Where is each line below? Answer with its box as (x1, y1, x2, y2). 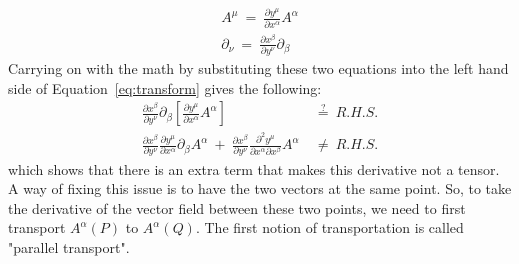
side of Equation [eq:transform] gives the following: (8, 77, 322, 98)
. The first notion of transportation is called (195, 217, 464, 238)
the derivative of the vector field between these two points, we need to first (8, 197, 466, 218)
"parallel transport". (8, 236, 130, 257)
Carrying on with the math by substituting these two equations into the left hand (8, 58, 509, 79)
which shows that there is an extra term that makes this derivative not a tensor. (8, 158, 500, 179)
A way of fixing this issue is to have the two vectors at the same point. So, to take (8, 178, 512, 199)
